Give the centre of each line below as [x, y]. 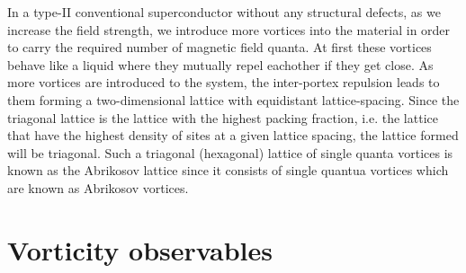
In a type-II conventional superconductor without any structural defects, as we [224, 12]
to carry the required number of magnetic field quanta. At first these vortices [220, 47]
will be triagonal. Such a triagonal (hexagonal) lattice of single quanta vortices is [230, 152]
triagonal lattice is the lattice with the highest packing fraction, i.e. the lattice [223, 117]
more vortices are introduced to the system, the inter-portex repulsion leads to [224, 82]
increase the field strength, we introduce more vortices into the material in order [229, 29]
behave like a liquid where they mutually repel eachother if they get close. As [220, 64]
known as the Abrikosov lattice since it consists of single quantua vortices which [228, 170]
